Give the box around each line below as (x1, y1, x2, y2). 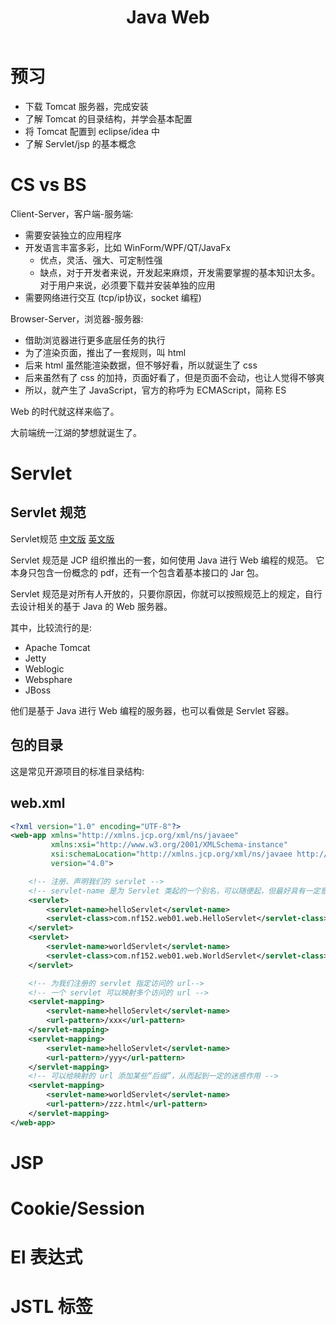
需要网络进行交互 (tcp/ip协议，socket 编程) (24, 291, 202, 303)
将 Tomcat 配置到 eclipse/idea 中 (24, 125, 160, 137)
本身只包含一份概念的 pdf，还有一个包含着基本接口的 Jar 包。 (10, 566, 265, 578)
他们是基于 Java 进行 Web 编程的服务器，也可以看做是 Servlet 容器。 (10, 704, 295, 716)
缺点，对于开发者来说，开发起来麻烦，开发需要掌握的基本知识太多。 (39, 266, 321, 278)
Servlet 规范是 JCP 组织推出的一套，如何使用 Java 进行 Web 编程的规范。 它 (10, 554, 325, 566)
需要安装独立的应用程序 (24, 229, 122, 241)
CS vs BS (10, 174, 87, 196)
